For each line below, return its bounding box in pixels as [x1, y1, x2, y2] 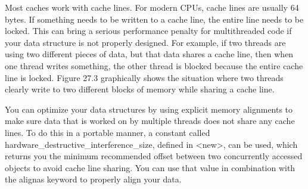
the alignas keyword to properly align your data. [5, 173, 182, 185]
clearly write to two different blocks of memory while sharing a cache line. [5, 83, 275, 95]
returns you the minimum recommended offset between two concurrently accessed [5, 150, 303, 162]
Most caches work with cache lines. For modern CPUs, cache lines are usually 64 [5, 1, 299, 13]
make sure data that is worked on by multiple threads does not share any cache [5, 114, 295, 127]
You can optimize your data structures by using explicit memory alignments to [5, 103, 293, 115]
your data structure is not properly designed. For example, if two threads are [5, 36, 286, 48]
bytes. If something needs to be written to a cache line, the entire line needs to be [5, 13, 304, 25]
